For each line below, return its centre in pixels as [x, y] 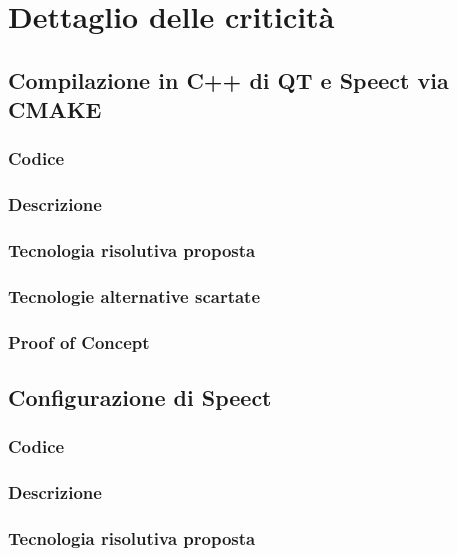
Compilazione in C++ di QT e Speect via [228, 79]
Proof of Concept [79, 341]
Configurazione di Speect [140, 397]
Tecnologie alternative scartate [134, 296]
